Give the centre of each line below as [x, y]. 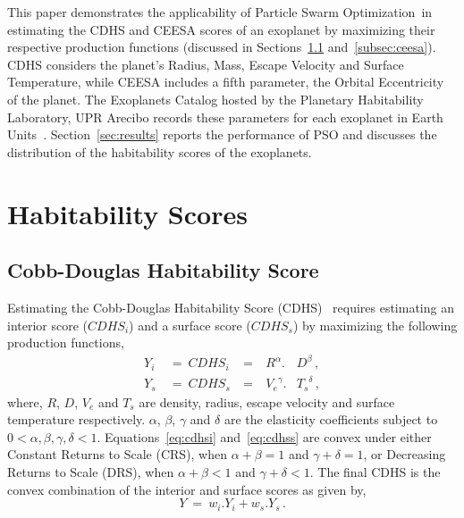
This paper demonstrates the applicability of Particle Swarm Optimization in [220, 12]
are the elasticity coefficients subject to [331, 419]
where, [25, 401]
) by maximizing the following [375, 325]
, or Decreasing [405, 454]
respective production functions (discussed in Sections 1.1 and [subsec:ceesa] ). [222, 47]
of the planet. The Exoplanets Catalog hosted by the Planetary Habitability [215, 99]
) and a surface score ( [190, 325]
